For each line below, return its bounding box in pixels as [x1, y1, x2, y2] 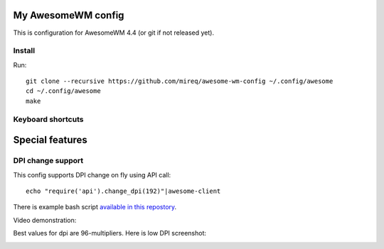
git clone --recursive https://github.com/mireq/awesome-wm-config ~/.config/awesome [26, 77, 334, 85]
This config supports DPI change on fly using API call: [13, 170, 171, 179]
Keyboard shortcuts [13, 114, 84, 124]
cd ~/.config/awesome [26, 87, 101, 95]
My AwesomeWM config [13, 9, 124, 21]
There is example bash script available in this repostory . [13, 203, 177, 211]
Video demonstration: [13, 216, 77, 224]
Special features [13, 134, 88, 146]
